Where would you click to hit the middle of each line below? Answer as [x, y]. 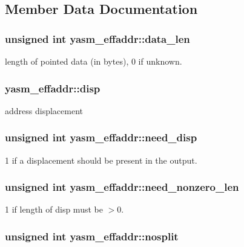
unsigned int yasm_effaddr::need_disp [101, 137]
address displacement [44, 110]
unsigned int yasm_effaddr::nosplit [92, 236]
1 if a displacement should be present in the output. [101, 160]
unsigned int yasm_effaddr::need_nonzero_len [122, 187]
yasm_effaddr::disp [53, 88]
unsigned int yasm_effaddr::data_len [97, 38]
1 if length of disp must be [54, 209]
